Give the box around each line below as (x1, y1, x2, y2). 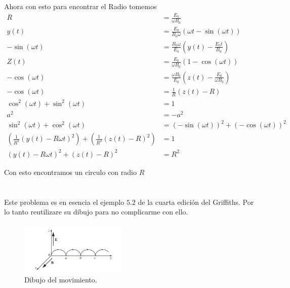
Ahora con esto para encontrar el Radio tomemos (4, 1, 157, 11)
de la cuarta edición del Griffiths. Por (138, 196, 254, 207)
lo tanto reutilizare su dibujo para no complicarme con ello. (4, 206, 188, 217)
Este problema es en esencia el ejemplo (4, 196, 125, 207)
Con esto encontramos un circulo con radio (4, 166, 137, 177)
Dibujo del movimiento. (24, 274, 97, 285)
